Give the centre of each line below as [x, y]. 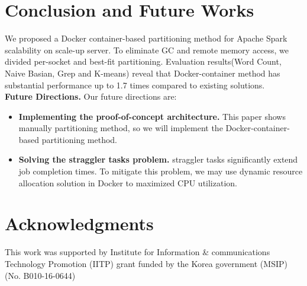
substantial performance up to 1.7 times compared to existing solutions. [135, 85]
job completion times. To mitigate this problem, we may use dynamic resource [161, 171]
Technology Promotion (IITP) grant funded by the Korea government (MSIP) [146, 263]
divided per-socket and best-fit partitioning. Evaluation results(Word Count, [143, 61]
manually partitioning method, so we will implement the [121, 128]
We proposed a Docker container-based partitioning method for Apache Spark [146, 38]
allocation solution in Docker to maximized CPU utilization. [128, 182]
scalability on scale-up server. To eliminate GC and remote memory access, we [147, 50]
